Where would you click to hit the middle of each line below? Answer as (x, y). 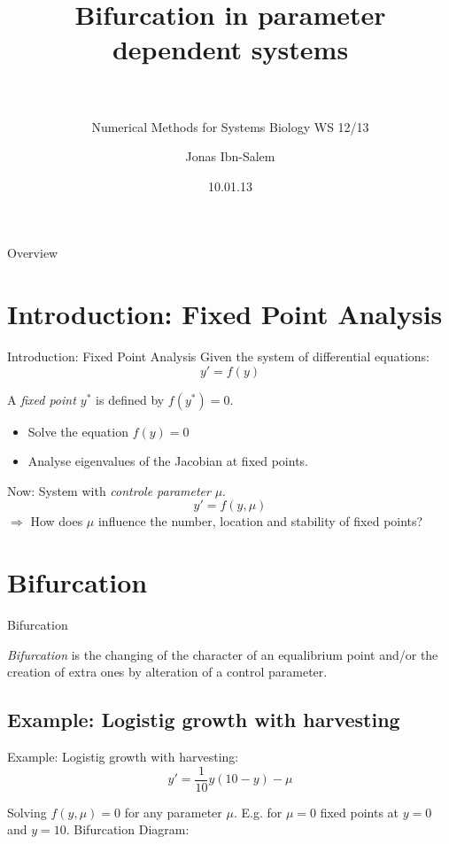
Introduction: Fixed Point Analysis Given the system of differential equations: (218, 356)
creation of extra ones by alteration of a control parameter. (167, 672)
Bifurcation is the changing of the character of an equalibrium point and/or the (223, 654)
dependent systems (230, 49)
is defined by (130, 399)
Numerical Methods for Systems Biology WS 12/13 (230, 126)
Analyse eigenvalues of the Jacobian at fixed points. (168, 461)
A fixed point (42, 399)
